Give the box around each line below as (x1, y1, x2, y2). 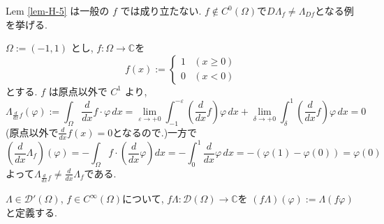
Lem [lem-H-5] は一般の (6, 3, 110, 17)
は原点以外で (48, 83, 108, 98)
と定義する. (6, 205, 57, 219)
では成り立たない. (120, 3, 202, 17)
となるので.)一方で (112, 125, 198, 139)
